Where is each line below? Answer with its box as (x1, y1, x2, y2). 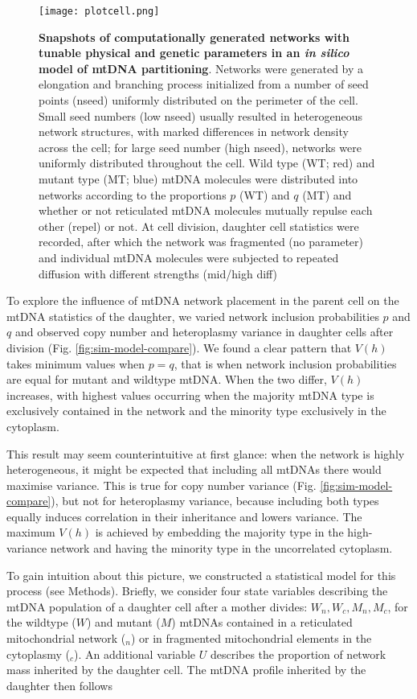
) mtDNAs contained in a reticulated (171, 614, 353, 631)
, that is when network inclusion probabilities (174, 355, 397, 372)
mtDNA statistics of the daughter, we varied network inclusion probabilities (6, 307, 379, 324)
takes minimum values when (6, 355, 145, 372)
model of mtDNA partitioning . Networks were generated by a (39, 60, 364, 76)
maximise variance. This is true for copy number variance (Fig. (6, 476, 317, 493)
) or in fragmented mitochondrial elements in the (130, 630, 372, 647)
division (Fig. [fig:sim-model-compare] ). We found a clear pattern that (6, 339, 352, 356)
